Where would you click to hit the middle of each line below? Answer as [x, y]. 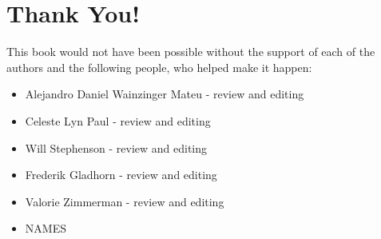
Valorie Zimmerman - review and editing [125, 201]
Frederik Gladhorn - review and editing [121, 175]
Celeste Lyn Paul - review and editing [118, 120]
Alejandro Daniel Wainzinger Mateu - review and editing [165, 94]
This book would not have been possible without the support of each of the [191, 52]
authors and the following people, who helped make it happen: [159, 67]
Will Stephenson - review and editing [116, 147]
